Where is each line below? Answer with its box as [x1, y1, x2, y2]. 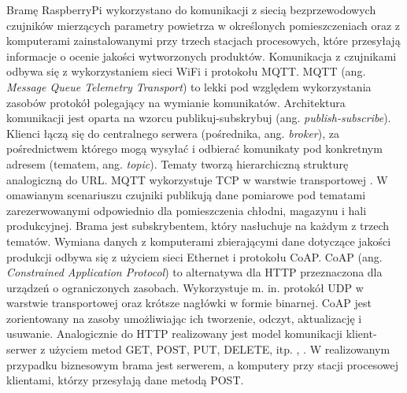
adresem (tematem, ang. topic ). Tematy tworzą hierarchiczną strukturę [6, 155, 349, 172]
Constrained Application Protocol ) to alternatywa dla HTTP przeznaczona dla [6, 264, 383, 280]
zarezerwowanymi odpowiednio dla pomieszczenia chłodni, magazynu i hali [6, 202, 367, 218]
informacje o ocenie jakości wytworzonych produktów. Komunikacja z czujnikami [6, 47, 397, 64]
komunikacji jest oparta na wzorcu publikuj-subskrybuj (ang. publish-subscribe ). [6, 109, 391, 126]
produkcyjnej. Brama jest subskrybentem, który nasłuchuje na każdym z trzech [6, 217, 390, 234]
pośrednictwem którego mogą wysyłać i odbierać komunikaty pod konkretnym [6, 140, 383, 157]
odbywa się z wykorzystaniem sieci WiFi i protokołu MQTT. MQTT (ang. [6, 63, 366, 80]
